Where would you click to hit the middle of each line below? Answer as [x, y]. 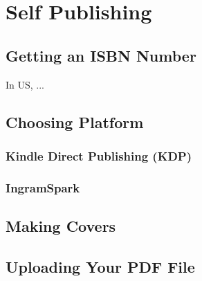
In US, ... [25, 84]
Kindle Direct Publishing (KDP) [99, 155]
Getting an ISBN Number [101, 55]
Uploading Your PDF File [100, 266]
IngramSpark [43, 187]
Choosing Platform [75, 121]
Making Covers [61, 226]
